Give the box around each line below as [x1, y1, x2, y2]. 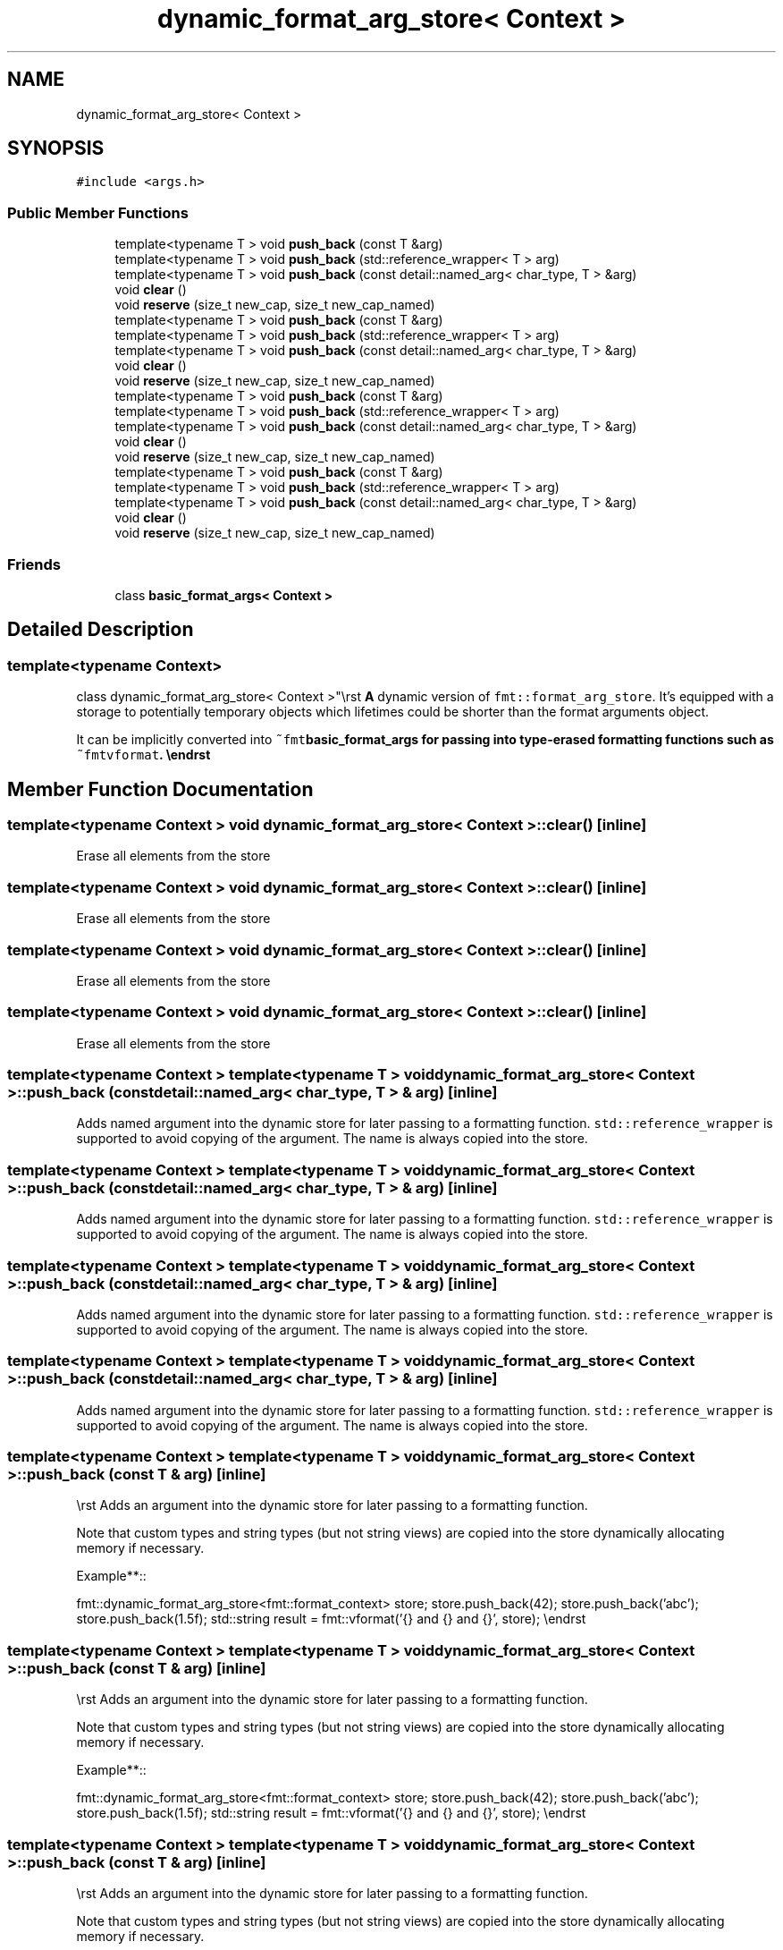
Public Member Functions [7, 203, 189, 222]
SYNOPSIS [7, 137, 105, 160]
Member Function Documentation [7, 777, 314, 801]
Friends [7, 555, 61, 573]
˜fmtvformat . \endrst [76, 747, 211, 763]
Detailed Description [7, 618, 194, 641]
